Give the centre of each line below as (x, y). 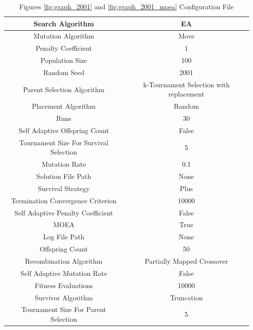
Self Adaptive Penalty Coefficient (64, 212)
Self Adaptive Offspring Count (64, 130)
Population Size (64, 60)
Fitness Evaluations (64, 285)
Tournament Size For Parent (64, 309)
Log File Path (64, 237)
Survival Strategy (64, 188)
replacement (186, 94)
